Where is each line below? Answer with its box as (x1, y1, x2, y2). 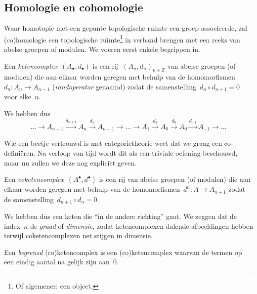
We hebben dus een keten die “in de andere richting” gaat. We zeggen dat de (4, 211, 237, 221)
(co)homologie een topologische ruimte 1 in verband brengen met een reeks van (4, 33, 240, 44)
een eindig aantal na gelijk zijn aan (4, 256, 110, 267)
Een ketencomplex (4, 60, 58, 71)
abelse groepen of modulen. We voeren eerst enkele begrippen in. (4, 44, 200, 54)
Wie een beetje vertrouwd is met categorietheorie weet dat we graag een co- (4, 138, 233, 148)
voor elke (4, 91, 31, 102)
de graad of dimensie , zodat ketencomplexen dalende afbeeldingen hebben (30, 220, 253, 231)
